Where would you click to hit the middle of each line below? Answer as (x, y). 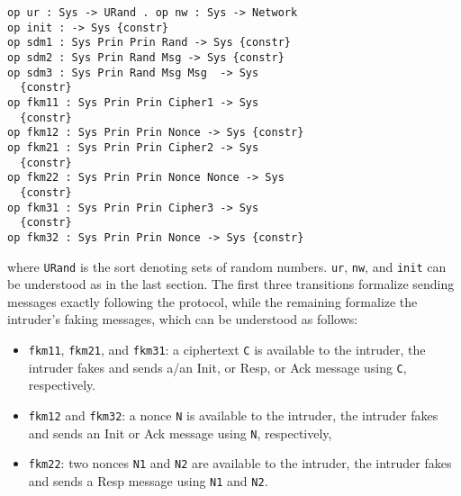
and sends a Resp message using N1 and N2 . (148, 480)
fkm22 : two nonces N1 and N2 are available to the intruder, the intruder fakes (240, 463)
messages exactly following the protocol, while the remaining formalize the (212, 301)
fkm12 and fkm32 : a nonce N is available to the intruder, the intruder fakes (233, 415)
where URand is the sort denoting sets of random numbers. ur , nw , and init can (227, 266)
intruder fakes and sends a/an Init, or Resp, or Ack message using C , (217, 367)
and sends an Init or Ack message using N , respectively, (180, 433)
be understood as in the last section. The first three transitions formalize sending (231, 284)
